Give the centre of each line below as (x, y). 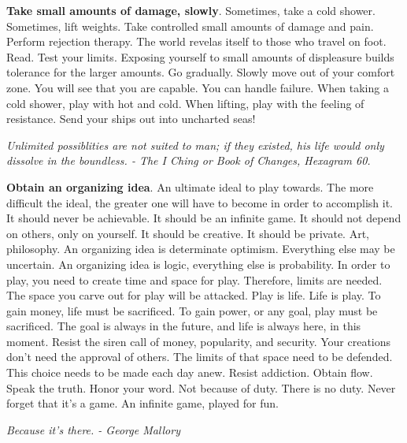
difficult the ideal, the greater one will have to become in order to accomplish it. (200, 202)
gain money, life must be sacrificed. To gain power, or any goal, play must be (192, 310)
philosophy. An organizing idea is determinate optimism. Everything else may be (201, 249)
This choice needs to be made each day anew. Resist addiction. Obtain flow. (190, 372)
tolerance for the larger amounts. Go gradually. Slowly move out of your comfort (201, 72)
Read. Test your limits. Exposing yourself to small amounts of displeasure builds (200, 56)
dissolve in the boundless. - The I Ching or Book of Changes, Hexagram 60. (189, 160)
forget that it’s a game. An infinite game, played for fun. (142, 403)
